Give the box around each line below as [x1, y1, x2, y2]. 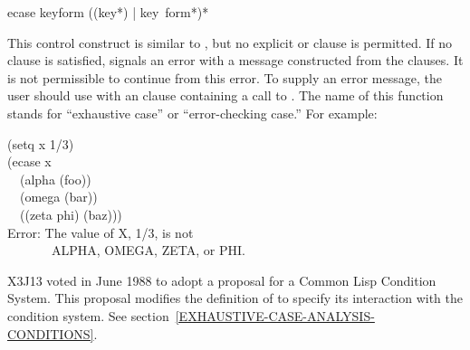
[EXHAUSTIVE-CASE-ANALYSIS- [175, 306, 375, 325]
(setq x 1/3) [7, 134, 74, 153]
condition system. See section [7, 306, 169, 325]
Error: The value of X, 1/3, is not [7, 222, 194, 241]
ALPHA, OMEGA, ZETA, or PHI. [51, 241, 245, 260]
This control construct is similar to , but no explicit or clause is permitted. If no [7, 33, 453, 52]
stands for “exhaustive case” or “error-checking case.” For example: [7, 103, 378, 122]
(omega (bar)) [19, 187, 98, 206]
